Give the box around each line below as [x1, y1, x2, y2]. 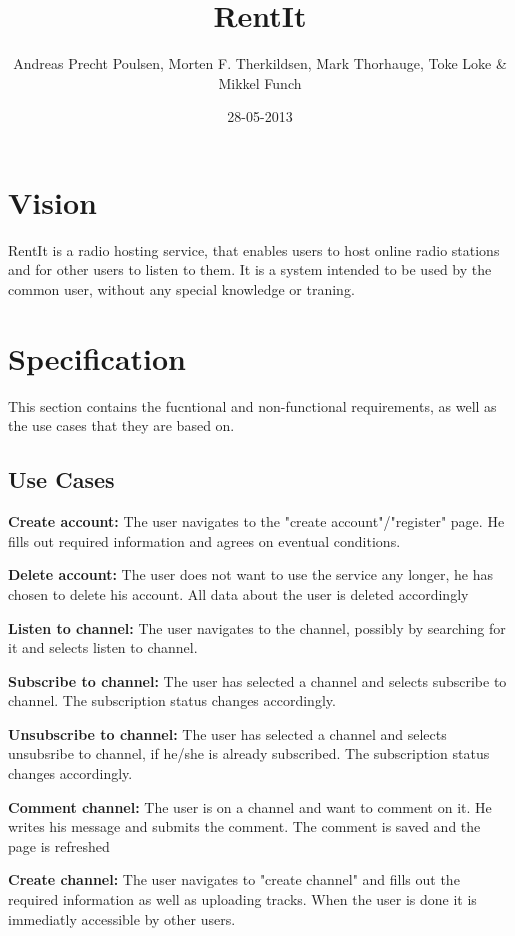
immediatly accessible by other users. [8, 908, 236, 929]
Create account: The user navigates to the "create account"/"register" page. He [8, 511, 505, 532]
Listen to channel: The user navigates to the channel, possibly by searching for [8, 617, 506, 638]
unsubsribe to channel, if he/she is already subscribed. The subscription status [8, 743, 490, 764]
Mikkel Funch [218, 72, 302, 93]
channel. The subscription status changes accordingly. [8, 690, 336, 711]
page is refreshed [8, 835, 110, 856]
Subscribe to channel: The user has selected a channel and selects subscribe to [8, 670, 507, 691]
